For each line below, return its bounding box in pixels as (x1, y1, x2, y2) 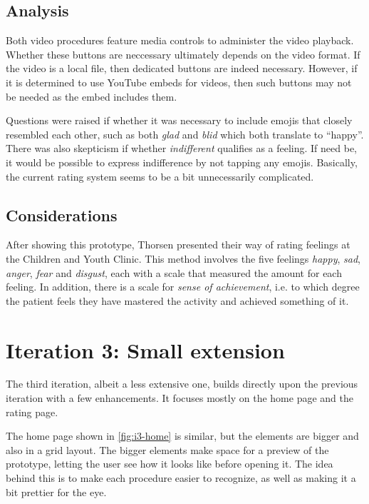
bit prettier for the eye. (6, 484, 107, 499)
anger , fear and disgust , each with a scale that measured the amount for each (6, 265, 342, 280)
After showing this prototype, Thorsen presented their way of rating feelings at (6, 237, 350, 252)
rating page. (6, 404, 58, 419)
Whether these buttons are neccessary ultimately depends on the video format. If (6, 46, 360, 61)
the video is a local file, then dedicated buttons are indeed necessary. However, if (6, 61, 358, 76)
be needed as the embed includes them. (6, 89, 177, 104)
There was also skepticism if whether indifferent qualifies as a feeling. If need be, (6, 141, 358, 156)
